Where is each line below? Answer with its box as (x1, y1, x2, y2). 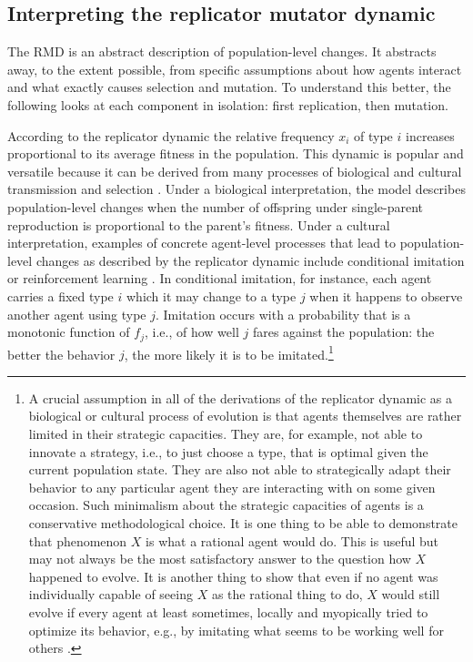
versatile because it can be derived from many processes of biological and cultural (7, 161, 462, 180)
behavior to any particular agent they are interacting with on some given (28, 477, 436, 496)
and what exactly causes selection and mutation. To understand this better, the (7, 77, 451, 97)
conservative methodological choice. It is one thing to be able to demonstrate (28, 513, 458, 532)
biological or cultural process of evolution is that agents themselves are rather (28, 406, 462, 425)
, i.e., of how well (144, 322, 239, 341)
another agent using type (7, 304, 146, 323)
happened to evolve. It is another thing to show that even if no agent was (28, 566, 438, 586)
